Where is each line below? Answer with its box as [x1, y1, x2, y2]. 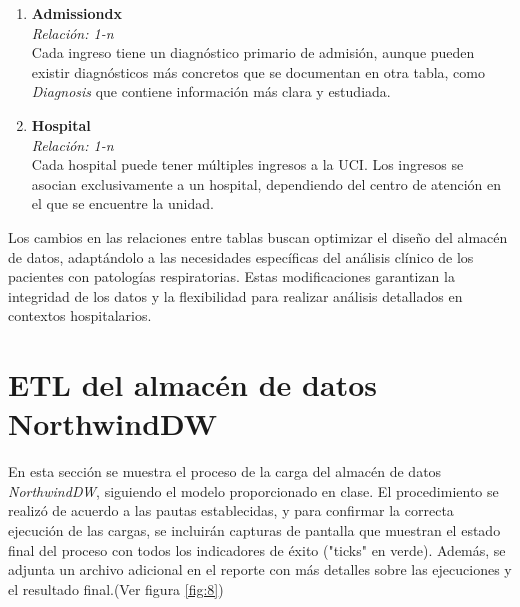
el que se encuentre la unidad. [31, 193, 214, 214]
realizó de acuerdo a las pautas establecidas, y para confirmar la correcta [8, 500, 454, 521]
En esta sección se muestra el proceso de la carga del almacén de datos [8, 461, 442, 482]
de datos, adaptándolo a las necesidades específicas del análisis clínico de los [8, 246, 474, 267]
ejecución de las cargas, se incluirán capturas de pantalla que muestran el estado [8, 520, 501, 540]
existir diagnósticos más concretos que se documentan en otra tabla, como [31, 61, 485, 82]
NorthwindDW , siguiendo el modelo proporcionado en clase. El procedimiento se [8, 480, 499, 501]
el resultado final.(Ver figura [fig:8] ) [8, 578, 224, 599]
